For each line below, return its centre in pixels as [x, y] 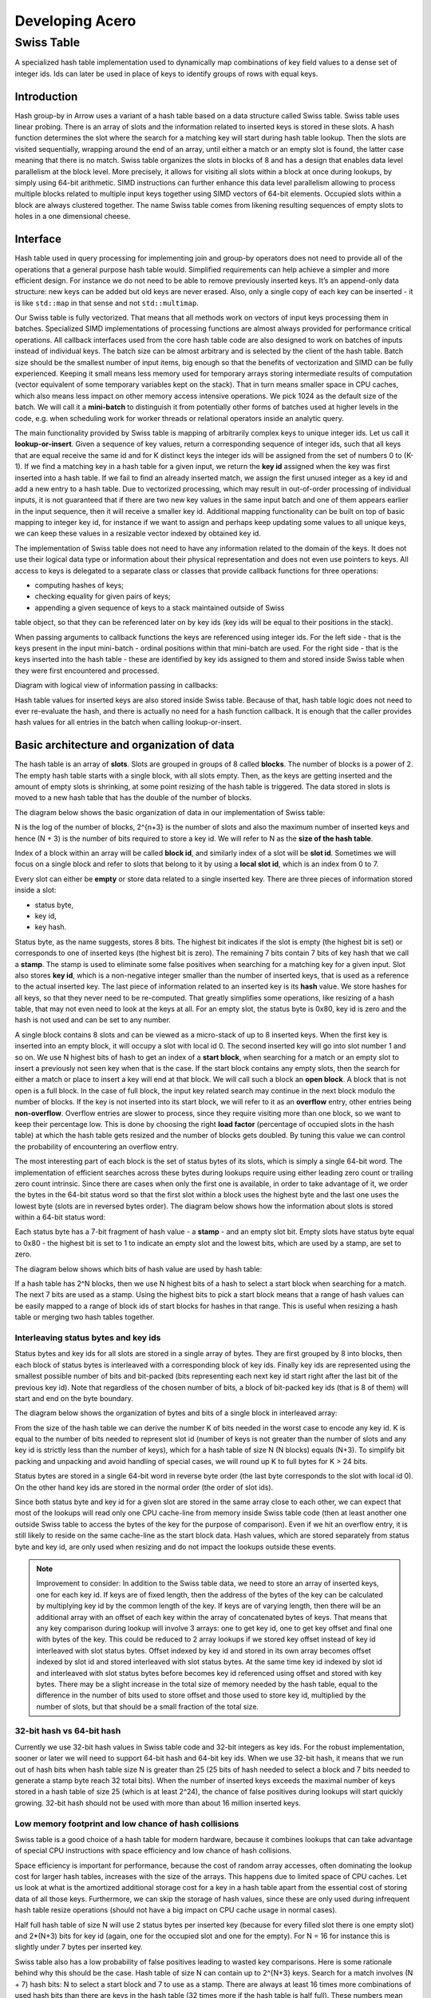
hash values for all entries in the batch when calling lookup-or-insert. [128, 722]
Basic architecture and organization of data [125, 745]
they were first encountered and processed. [87, 671]
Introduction [46, 96]
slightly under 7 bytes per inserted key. [79, 1947]
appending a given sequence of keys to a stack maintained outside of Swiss [160, 607]
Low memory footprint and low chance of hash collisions [127, 1824]
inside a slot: [36, 890]
